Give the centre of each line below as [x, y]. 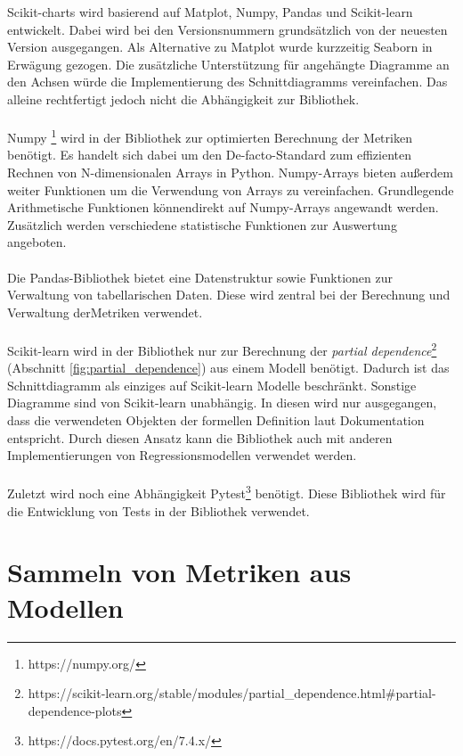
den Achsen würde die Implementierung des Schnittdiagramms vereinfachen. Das [227, 82]
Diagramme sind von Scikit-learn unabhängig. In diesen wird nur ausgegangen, [222, 403]
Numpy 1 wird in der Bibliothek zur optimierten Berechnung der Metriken [210, 136]
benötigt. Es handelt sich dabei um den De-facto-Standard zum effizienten [210, 155]
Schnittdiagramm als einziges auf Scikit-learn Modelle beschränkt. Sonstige [212, 385]
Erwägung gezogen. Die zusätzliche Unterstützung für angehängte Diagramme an [228, 64]
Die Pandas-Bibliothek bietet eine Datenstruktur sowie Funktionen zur [200, 277]
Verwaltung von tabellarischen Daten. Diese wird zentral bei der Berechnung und [229, 295]
